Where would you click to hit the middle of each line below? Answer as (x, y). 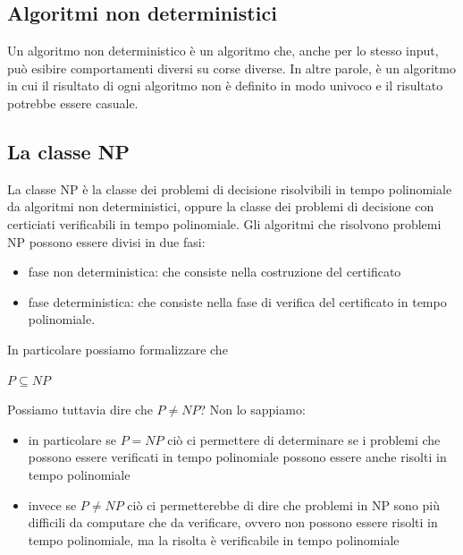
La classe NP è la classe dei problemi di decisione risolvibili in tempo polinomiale (230, 188)
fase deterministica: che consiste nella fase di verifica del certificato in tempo (237, 301)
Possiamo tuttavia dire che (80, 410)
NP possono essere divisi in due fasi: (106, 241)
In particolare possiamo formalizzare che (118, 349)
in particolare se (72, 439)
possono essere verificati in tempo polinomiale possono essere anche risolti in (237, 457)
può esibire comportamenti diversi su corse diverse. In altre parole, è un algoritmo (231, 68)
